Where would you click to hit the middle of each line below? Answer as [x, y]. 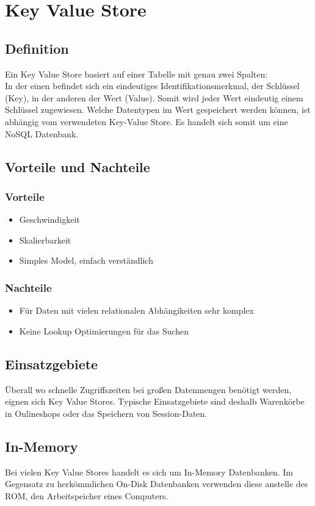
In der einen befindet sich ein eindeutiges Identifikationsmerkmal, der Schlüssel [152, 86]
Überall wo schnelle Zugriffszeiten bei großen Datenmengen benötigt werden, [148, 389]
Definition [37, 48]
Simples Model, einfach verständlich [86, 260]
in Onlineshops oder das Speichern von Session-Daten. [106, 413]
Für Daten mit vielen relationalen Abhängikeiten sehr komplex [136, 310]
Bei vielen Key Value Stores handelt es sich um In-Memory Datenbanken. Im [149, 472]
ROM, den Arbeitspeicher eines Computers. [87, 495]
